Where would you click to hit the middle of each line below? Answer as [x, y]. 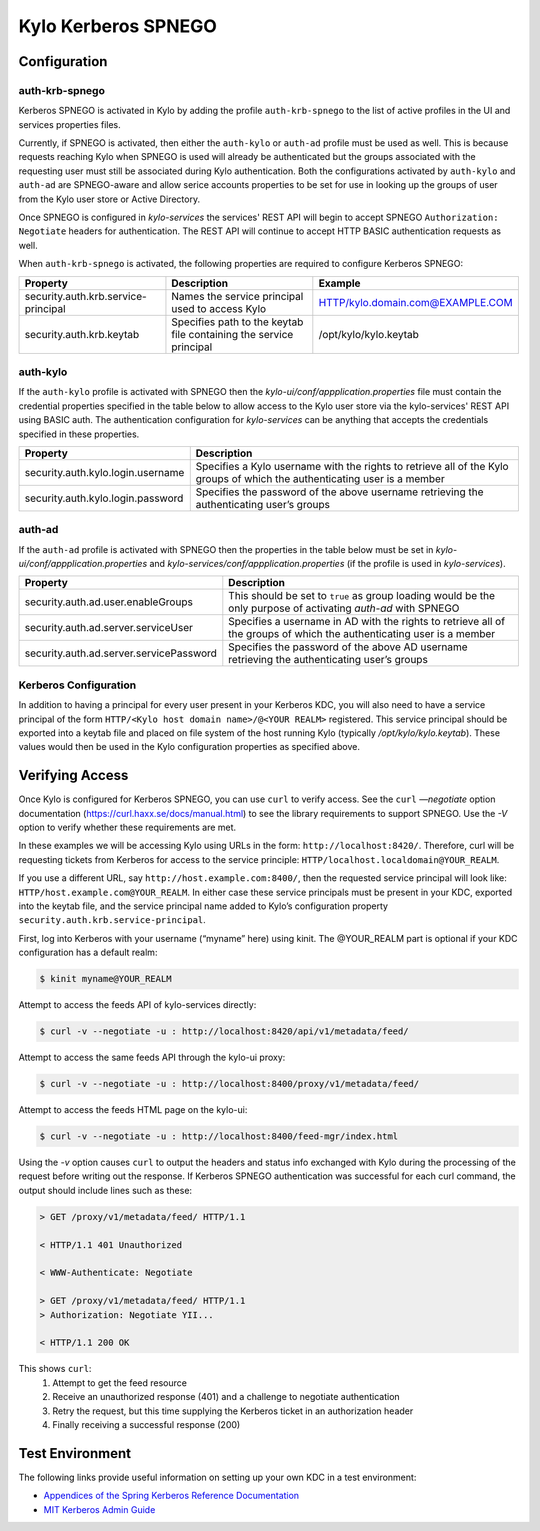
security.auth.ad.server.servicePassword [120, 653]
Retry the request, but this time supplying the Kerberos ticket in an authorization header [233, 1411]
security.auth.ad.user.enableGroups [109, 602]
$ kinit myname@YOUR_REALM [105, 979]
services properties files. [70, 124]
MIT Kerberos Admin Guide [99, 1509]
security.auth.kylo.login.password [104, 498]
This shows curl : [55, 1369]
